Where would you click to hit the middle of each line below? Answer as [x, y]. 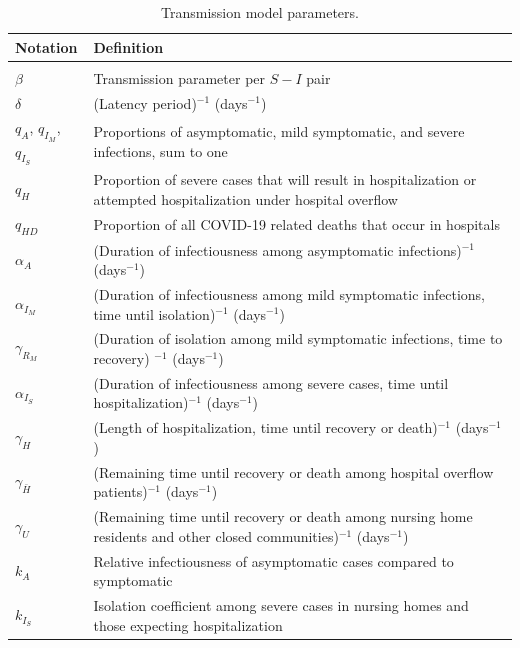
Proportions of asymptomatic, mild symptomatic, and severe [279, 130]
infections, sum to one [160, 150]
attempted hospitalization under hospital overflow [245, 198]
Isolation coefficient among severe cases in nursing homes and [281, 605]
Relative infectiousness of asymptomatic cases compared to [273, 560]
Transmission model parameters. [260, 12]
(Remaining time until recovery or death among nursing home [283, 516]
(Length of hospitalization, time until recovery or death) [265, 427]
